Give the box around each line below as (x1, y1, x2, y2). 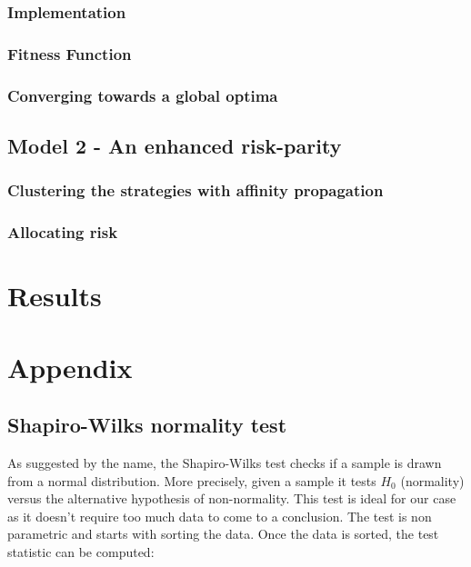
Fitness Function (7, 42, 132, 65)
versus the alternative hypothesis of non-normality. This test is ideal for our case (7, 489, 456, 508)
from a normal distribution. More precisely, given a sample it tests (7, 471, 376, 490)
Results (7, 277, 102, 314)
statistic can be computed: (7, 542, 155, 561)
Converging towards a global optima (7, 84, 278, 106)
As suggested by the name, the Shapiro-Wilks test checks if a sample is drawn (7, 453, 442, 472)
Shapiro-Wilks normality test (7, 411, 287, 439)
